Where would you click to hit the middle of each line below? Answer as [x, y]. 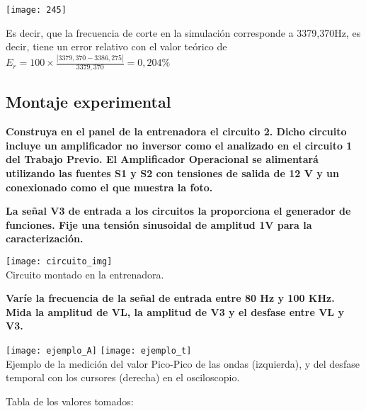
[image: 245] [36, 10]
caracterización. [45, 238]
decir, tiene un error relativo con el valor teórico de [116, 46]
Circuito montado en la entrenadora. [85, 274]
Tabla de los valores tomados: [70, 401]
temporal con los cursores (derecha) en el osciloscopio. [123, 377]
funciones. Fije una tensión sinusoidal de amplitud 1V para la [159, 224]
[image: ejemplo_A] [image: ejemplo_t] [99, 350]
